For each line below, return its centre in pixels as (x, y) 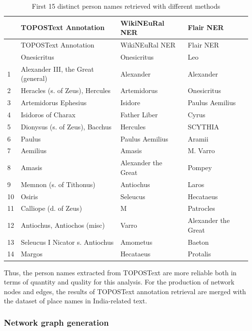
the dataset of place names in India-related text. (76, 301)
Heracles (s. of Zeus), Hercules (66, 90)
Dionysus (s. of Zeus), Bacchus (66, 126)
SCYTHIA (204, 126)
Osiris (30, 196)
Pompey (200, 167)
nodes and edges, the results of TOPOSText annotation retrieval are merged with (125, 291)
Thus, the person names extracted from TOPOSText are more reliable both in (120, 272)
